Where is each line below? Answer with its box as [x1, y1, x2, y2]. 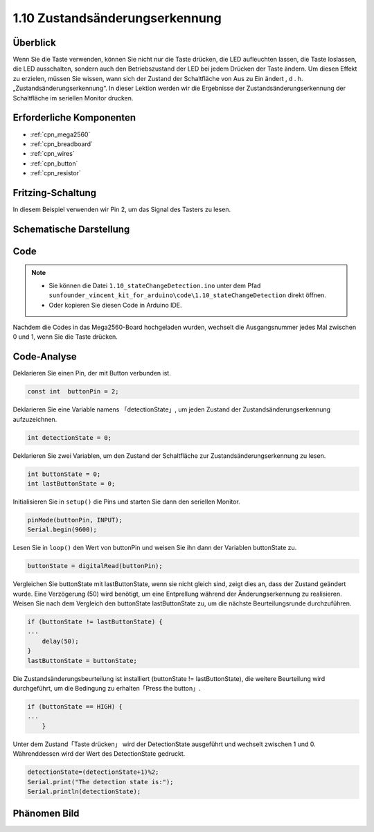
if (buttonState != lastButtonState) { [27, 618, 163, 626]
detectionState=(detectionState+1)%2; [27, 768, 159, 776]
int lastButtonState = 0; [27, 479, 116, 488]
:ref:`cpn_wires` [30, 150, 75, 158]
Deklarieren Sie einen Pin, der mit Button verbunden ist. [12, 369, 171, 378]
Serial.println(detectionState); [27, 787, 141, 795]
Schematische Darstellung [12, 223, 130, 235]
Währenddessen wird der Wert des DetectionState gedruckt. [12, 750, 186, 758]
